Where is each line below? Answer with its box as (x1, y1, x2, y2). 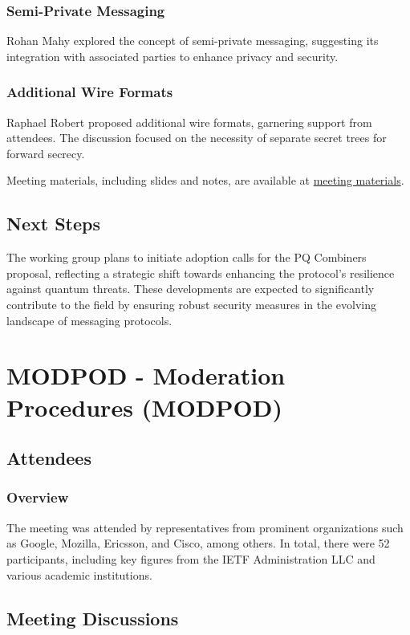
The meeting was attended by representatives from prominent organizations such (6, 519, 404, 535)
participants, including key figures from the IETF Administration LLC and (6, 550, 375, 567)
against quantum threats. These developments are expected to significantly (6, 280, 375, 297)
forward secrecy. (6, 145, 85, 161)
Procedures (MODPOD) (6, 390, 282, 423)
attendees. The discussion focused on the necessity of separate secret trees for (6, 129, 387, 146)
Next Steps (6, 211, 100, 236)
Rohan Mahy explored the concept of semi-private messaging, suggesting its (6, 32, 379, 49)
